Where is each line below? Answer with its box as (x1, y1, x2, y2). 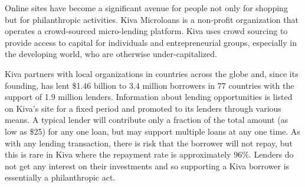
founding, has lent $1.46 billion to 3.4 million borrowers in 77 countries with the (5, 79, 294, 91)
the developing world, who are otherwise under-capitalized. (5, 48, 217, 60)
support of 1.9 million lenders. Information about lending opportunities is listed (5, 91, 293, 103)
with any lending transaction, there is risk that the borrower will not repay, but (5, 136, 293, 149)
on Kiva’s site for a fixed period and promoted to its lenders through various (5, 102, 281, 114)
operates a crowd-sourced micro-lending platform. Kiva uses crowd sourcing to (5, 25, 288, 37)
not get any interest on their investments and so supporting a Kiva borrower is (5, 159, 290, 172)
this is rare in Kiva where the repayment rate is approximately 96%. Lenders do (5, 148, 294, 161)
